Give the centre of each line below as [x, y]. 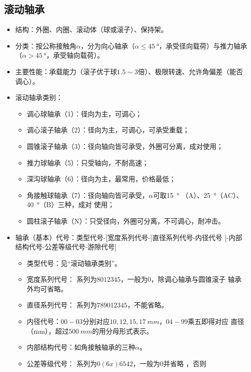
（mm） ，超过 [48, 331]
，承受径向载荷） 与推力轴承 [203, 45]
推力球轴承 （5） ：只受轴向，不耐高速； [88, 162]
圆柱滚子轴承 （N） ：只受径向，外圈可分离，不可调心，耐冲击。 [126, 220]
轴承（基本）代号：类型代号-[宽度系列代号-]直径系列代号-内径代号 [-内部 [129, 237]
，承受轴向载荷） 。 [75, 55]
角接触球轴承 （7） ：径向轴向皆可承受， [88, 195]
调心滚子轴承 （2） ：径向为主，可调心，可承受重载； [108, 130]
